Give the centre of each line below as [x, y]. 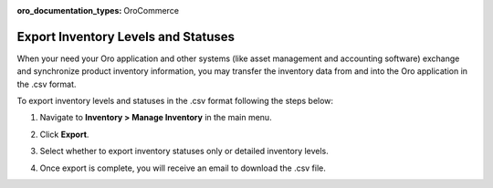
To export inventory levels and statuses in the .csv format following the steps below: [175, 101]
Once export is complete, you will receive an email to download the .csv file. [183, 168]
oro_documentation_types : [69, 10]
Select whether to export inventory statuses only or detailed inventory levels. [184, 151]
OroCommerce [152, 10]
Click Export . [64, 134]
